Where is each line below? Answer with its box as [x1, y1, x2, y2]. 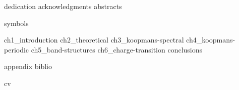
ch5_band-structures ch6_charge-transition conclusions [31, 44, 203, 54]
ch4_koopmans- [186, 34, 235, 45]
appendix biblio [4, 61, 52, 71]
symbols [4, 17, 29, 28]
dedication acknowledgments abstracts [4, 1, 122, 11]
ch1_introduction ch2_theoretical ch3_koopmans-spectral [4, 34, 184, 45]
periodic [4, 44, 29, 54]
